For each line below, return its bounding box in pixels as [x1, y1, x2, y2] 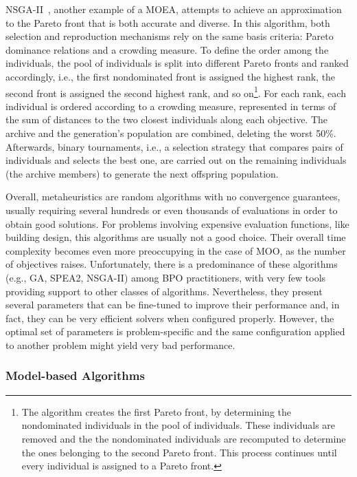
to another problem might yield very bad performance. [5, 337, 235, 352]
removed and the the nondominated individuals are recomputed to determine [21, 431, 346, 445]
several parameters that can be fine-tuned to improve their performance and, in [5, 297, 340, 312]
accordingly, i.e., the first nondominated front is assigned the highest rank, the [5, 69, 336, 83]
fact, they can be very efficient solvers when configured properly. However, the [5, 310, 334, 325]
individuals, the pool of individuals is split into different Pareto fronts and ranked [5, 56, 349, 70]
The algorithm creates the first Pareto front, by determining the [21, 404, 291, 418]
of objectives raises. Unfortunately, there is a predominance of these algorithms [5, 257, 338, 271]
